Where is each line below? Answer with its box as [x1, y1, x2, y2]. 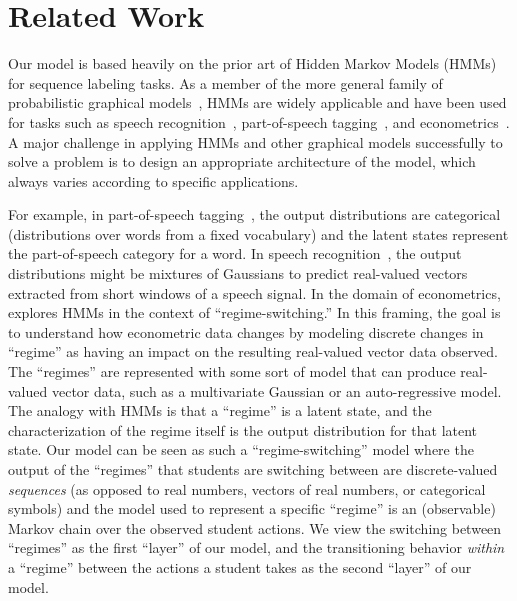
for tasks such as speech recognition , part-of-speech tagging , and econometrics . [8, 111, 510, 132]
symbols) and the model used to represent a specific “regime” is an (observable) [8, 498, 496, 519]
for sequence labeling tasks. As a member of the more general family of [8, 72, 443, 93]
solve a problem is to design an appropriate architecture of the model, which [8, 151, 476, 172]
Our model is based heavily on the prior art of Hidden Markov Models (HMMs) [8, 53, 497, 74]
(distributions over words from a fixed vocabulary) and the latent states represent [8, 223, 509, 244]
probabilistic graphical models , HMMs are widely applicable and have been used [8, 92, 507, 113]
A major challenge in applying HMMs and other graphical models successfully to [8, 131, 503, 152]
